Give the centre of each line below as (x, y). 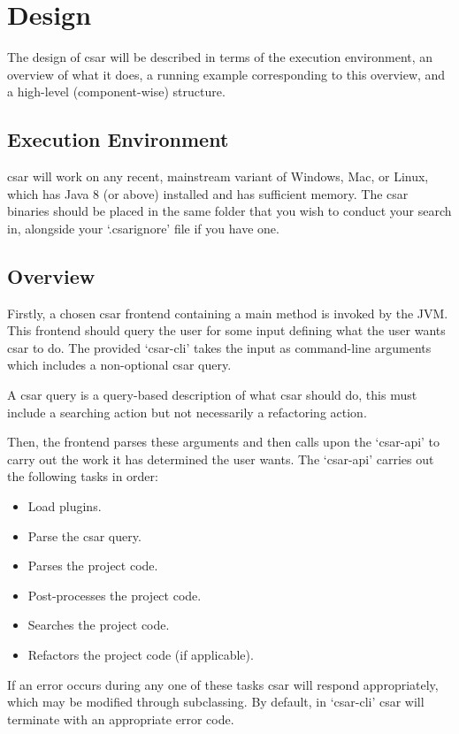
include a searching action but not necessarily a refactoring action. (187, 412)
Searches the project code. (99, 625)
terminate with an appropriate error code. (121, 719)
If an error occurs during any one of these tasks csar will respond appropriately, (223, 684)
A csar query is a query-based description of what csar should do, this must (212, 395)
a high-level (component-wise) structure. (116, 92)
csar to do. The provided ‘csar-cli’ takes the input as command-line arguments (219, 347)
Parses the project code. (93, 566)
